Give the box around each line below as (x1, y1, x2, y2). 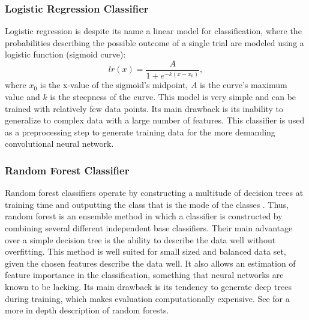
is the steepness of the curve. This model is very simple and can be (50, 90, 296, 102)
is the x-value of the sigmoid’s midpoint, (40, 79, 188, 91)
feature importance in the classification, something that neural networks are (5, 268, 284, 281)
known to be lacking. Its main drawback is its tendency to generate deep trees (5, 280, 292, 292)
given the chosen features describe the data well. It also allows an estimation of (5, 256, 296, 269)
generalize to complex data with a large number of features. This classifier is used (5, 114, 305, 126)
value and (5, 90, 40, 102)
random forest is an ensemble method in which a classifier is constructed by (5, 210, 283, 222)
